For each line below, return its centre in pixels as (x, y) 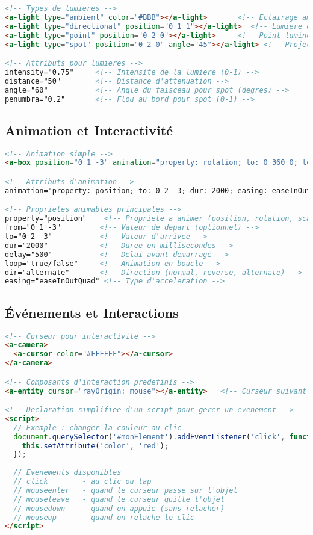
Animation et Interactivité (89, 130)
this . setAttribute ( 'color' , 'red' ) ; (95, 446)
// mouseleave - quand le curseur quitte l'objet (119, 499)
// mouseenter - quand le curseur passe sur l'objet (126, 490)
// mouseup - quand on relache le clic (104, 517)
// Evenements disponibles (67, 473)
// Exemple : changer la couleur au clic (98, 428)
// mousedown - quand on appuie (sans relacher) (119, 508)
